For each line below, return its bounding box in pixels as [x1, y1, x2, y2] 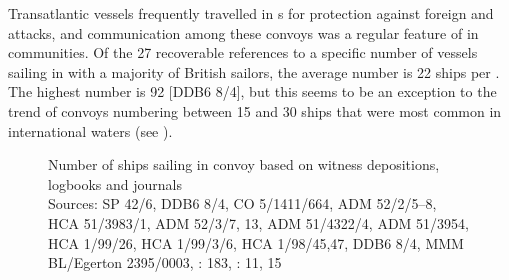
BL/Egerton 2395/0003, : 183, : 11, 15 [48, 252, 282, 273]
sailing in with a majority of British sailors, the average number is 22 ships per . [8, 61, 500, 82]
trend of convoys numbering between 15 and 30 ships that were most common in [8, 100, 502, 121]
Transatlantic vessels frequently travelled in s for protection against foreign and [8, 3, 494, 23]
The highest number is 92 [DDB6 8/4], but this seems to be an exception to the [8, 81, 497, 102]
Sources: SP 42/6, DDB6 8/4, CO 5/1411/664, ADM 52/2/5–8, [48, 193, 437, 214]
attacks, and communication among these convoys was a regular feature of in [8, 22, 479, 43]
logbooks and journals [48, 173, 183, 194]
